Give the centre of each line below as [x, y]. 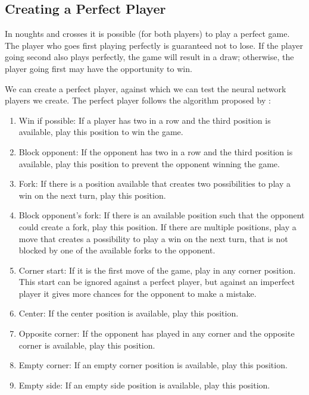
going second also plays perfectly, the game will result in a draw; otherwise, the [149, 57]
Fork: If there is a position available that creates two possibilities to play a [154, 184]
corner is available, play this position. [87, 345]
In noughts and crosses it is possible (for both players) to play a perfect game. [147, 34]
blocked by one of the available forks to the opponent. [117, 250]
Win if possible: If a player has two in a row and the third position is [145, 120]
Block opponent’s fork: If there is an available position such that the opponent [162, 215]
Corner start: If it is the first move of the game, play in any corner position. [157, 270]
